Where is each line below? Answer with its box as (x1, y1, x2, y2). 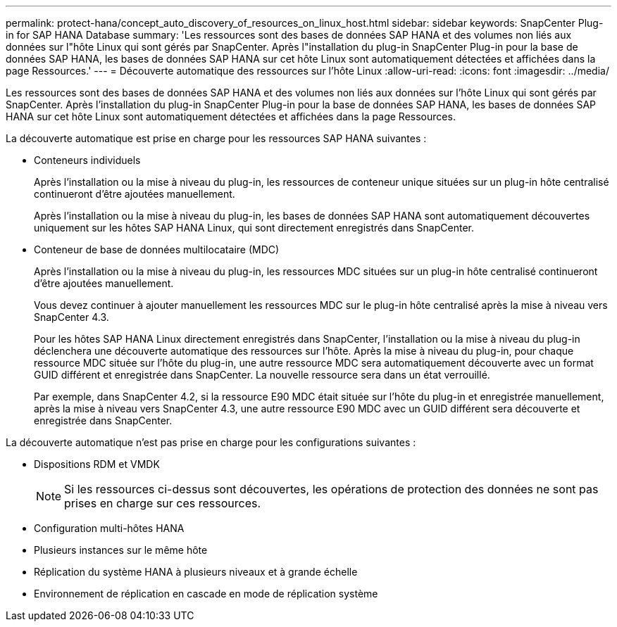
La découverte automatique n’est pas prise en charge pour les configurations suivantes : (6, 436, 416, 448)
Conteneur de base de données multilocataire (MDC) (34, 243, 280, 255)
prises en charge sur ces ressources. (64, 496, 261, 510)
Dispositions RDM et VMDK (34, 458, 160, 470)
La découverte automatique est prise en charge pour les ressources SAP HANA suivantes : (6, 132, 427, 144)
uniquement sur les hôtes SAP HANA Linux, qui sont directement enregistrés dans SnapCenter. (34, 222, 474, 234)
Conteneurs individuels (34, 154, 141, 166)
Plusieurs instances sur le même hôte (34, 544, 208, 556)
